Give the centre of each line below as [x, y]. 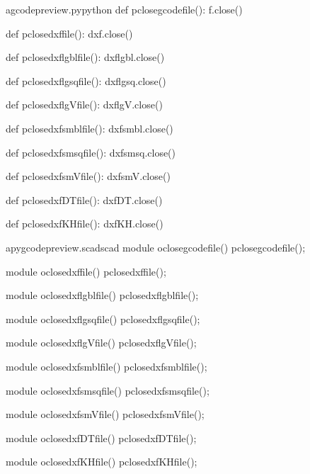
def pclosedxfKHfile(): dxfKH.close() [85, 224]
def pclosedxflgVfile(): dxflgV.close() [84, 105]
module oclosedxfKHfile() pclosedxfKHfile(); [102, 462]
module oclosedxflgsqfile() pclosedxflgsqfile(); [103, 318]
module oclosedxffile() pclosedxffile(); [86, 271]
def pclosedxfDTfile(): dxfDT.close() [84, 199]
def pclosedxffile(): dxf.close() [69, 33]
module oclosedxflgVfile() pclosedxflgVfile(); [101, 343]
